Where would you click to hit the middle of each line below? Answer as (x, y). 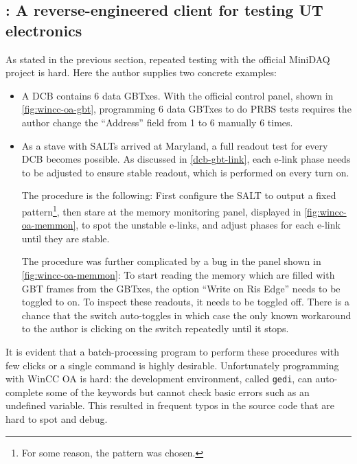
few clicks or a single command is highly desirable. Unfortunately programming (172, 365)
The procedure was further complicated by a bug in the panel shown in (171, 261)
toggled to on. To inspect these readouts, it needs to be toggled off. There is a (185, 302)
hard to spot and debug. (57, 418)
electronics (44, 30)
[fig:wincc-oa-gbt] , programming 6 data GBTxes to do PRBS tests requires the (186, 109)
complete (24, 392)
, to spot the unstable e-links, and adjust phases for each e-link (208, 225)
